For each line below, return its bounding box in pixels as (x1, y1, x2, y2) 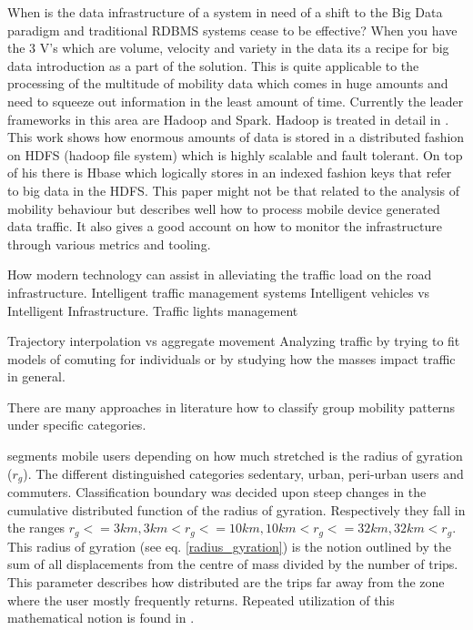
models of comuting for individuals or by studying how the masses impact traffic (7, 349, 456, 368)
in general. (7, 367, 65, 386)
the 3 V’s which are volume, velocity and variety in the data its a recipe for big (7, 38, 449, 57)
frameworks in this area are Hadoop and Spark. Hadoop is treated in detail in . (7, 109, 449, 128)
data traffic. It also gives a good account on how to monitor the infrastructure (7, 217, 442, 236)
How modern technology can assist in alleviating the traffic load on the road (7, 265, 432, 284)
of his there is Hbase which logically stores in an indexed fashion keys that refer (7, 163, 452, 182)
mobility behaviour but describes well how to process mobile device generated (7, 198, 440, 218)
